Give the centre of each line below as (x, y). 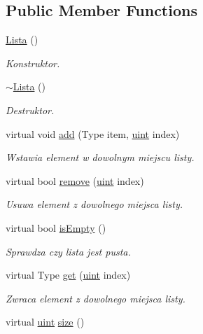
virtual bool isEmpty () (56, 227)
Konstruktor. (33, 63)
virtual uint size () (45, 322)
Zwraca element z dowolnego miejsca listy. (96, 298)
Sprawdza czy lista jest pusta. (68, 251)
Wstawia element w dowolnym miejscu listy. (100, 157)
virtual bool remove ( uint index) (75, 180)
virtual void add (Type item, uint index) (93, 133)
